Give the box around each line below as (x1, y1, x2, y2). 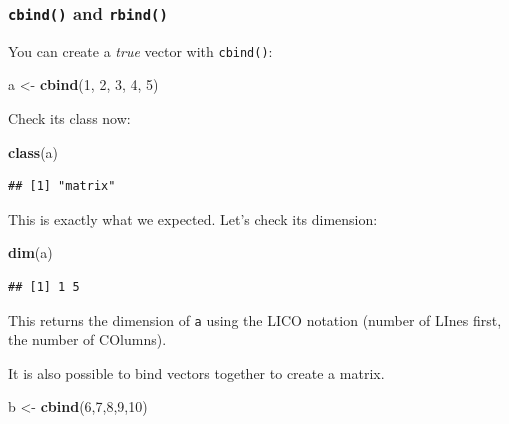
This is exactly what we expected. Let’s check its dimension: (8, 208, 378, 229)
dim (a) (8, 242, 53, 263)
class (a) (8, 141, 59, 162)
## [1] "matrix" (8, 179, 116, 194)
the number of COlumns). (8, 329, 167, 350)
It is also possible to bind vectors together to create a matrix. (8, 362, 385, 383)
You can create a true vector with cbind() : (8, 40, 273, 61)
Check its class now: (8, 108, 131, 129)
